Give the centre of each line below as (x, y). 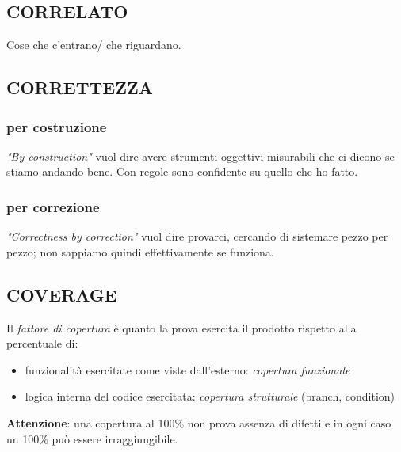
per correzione (53, 206)
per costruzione (57, 126)
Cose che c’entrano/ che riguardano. (94, 45)
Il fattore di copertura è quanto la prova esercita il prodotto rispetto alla (181, 327)
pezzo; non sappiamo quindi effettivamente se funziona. (140, 251)
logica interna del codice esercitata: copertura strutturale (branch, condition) (210, 396)
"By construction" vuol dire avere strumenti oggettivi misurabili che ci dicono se (200, 156)
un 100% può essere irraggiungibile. (92, 438)
